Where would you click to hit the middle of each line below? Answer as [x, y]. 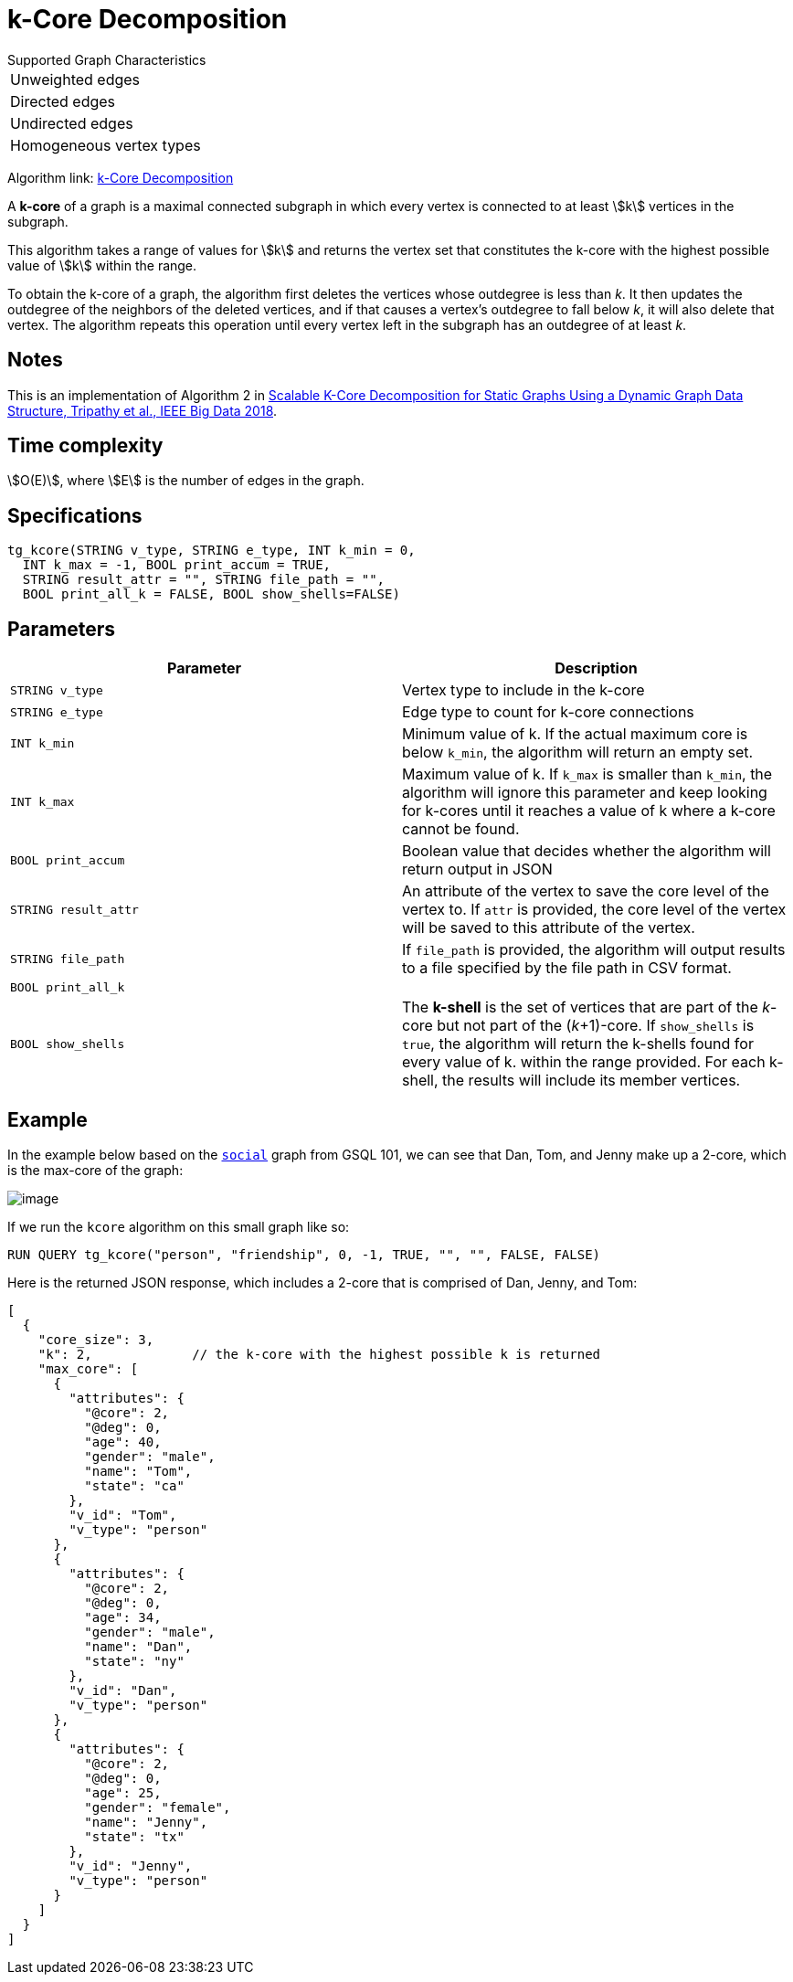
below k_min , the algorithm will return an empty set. [578, 753]
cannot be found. [461, 829]
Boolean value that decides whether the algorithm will [587, 851]
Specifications [75, 515]
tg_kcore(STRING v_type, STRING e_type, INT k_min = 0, [211, 551]
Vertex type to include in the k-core [523, 690]
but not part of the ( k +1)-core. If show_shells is [596, 1026]
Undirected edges [72, 123]
